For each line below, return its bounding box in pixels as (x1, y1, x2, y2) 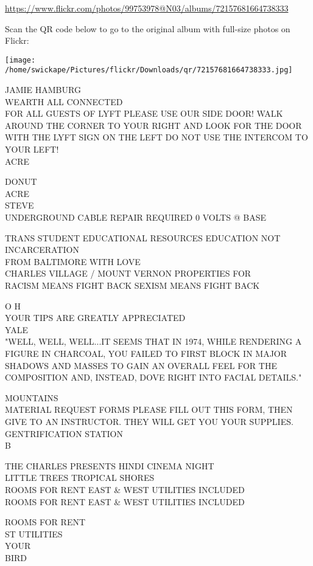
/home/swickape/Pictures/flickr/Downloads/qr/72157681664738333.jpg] (5, 66, 293, 75)
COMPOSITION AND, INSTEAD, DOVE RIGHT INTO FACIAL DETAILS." (5, 371, 302, 384)
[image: (5, 55, 36, 64)
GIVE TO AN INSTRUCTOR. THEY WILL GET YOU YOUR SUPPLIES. (5, 415, 294, 427)
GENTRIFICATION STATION (5, 427, 123, 440)
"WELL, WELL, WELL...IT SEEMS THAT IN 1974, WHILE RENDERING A (5, 335, 302, 348)
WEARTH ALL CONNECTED (5, 95, 123, 108)
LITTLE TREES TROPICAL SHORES (5, 471, 155, 484)
